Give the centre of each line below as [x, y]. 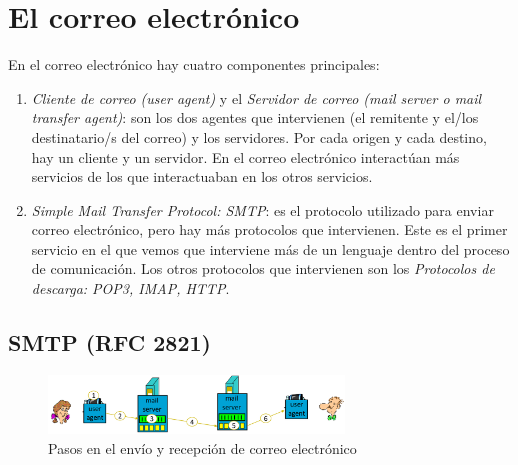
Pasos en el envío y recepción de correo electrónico [202, 447]
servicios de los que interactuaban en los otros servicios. [202, 176]
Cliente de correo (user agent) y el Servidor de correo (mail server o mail [256, 97]
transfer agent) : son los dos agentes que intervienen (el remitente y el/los [255, 117]
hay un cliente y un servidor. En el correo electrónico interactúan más [245, 156]
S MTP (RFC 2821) [109, 342]
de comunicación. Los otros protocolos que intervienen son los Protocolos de [263, 268]
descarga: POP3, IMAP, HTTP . [130, 288]
